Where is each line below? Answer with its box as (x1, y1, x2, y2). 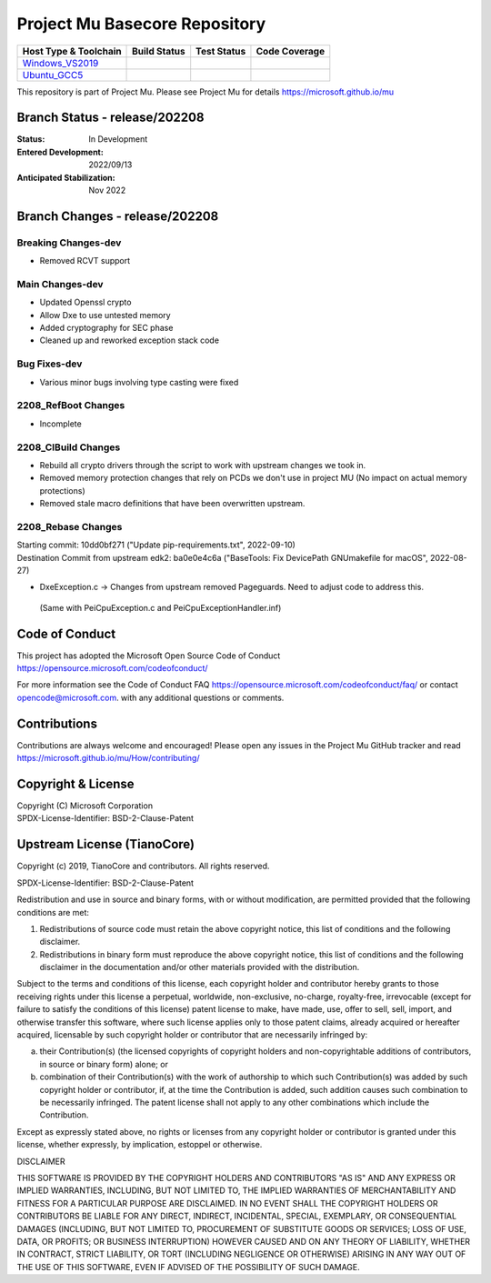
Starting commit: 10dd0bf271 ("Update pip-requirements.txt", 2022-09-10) (16, 539, 296, 550)
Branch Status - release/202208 (16, 110, 205, 125)
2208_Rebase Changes (16, 520, 123, 533)
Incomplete (39, 418, 82, 429)
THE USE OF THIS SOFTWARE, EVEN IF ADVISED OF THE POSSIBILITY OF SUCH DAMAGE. (16, 1261, 361, 1272)
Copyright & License (16, 776, 135, 791)
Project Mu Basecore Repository (16, 14, 266, 34)
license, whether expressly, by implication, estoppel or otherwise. (16, 1139, 263, 1150)
